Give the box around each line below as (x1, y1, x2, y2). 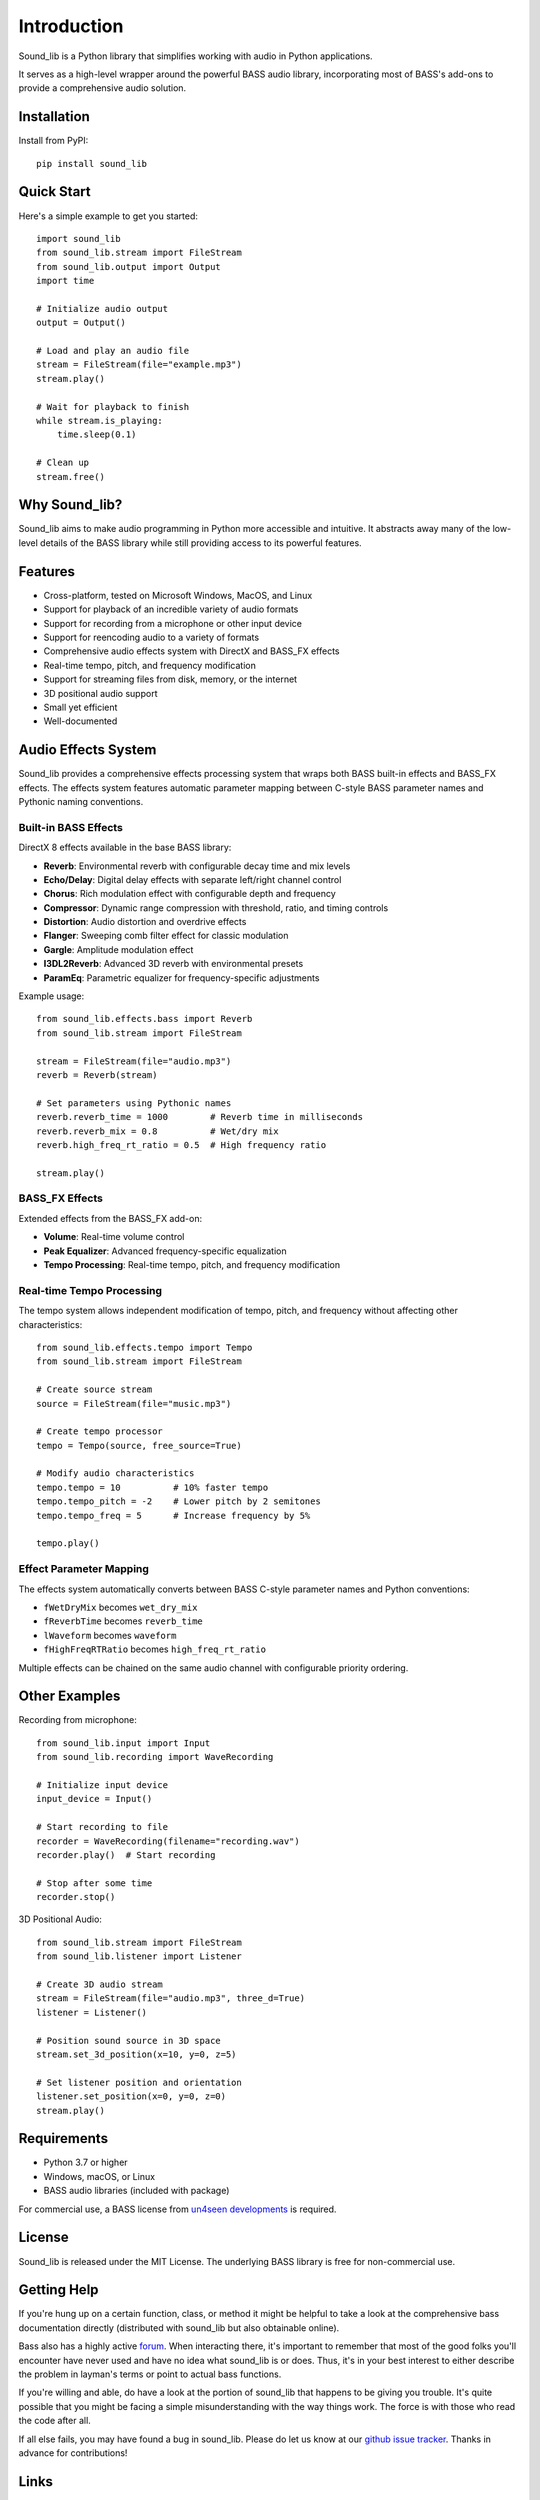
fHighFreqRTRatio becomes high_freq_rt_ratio (43, 1643, 267, 1655)
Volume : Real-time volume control (43, 1231, 185, 1243)
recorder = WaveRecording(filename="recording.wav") (36, 1835, 300, 1847)
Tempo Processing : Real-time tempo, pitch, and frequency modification (43, 1259, 340, 1271)
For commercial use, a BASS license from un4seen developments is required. (18, 2203, 337, 2215)
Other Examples (18, 1688, 121, 1705)
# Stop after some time (36, 1877, 153, 1889)
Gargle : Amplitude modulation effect (43, 943, 194, 955)
